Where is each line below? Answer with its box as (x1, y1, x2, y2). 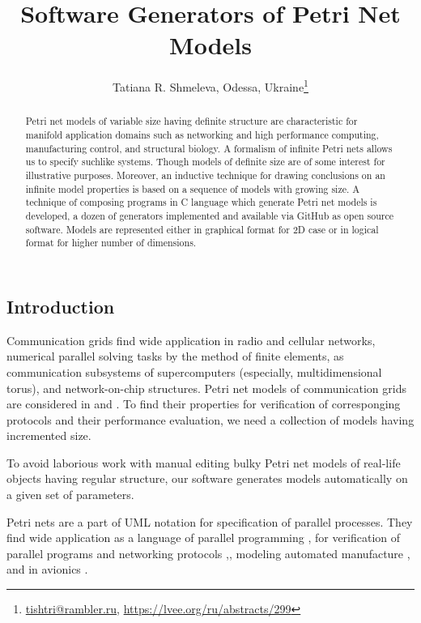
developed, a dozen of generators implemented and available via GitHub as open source (25, 208, 393, 222)
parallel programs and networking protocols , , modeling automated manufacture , (6, 544, 410, 561)
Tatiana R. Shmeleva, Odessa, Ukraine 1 (113, 76, 308, 95)
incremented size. (6, 427, 91, 444)
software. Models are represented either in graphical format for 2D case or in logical (25, 222, 379, 236)
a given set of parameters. (6, 486, 134, 503)
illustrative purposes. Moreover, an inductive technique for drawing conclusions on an (25, 168, 385, 181)
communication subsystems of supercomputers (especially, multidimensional (6, 363, 382, 380)
